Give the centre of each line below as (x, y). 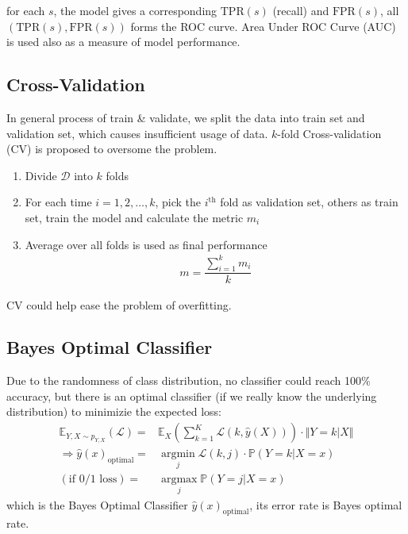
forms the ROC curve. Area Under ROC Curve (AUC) (263, 26)
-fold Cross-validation (329, 133)
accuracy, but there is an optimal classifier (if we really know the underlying (192, 396)
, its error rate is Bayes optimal (326, 504)
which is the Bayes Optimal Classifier (97, 504)
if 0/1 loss (93, 480)
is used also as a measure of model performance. (123, 42)
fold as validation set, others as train (309, 202)
